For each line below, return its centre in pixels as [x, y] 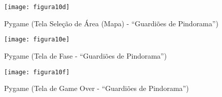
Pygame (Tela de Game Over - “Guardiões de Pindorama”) [97, 88]
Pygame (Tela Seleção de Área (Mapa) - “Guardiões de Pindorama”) [111, 23]
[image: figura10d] [37, 7]
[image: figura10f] [37, 72]
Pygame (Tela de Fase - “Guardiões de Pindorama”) [86, 55]
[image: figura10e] [37, 40]
